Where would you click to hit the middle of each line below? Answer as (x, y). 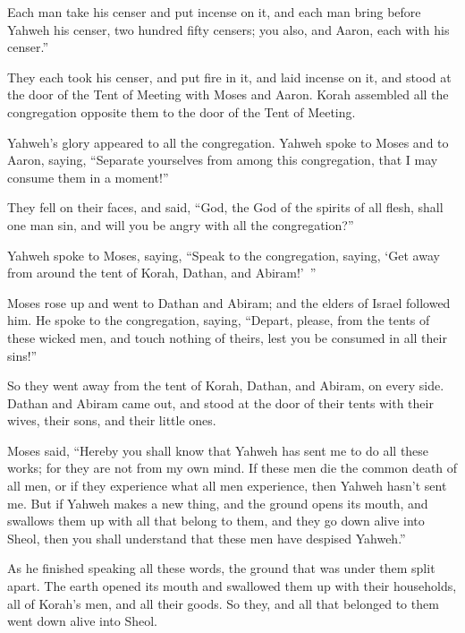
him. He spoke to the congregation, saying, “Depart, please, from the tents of (219, 320)
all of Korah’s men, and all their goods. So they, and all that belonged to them (223, 603)
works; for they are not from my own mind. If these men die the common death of (232, 468)
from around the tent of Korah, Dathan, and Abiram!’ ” (162, 273)
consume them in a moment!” (88, 177)
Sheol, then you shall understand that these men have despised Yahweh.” (207, 538)
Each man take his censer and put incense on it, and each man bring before (214, 12)
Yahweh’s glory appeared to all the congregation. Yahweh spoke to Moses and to (228, 142)
